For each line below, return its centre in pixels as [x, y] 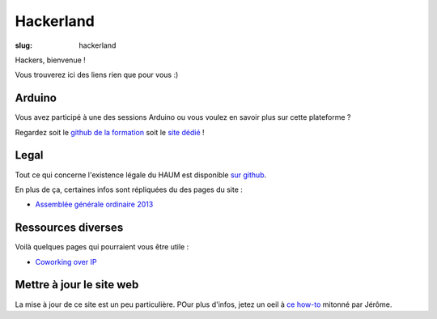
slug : [23, 45]
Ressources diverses [69, 228]
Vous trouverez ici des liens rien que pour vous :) [97, 75]
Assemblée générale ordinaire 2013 [94, 204]
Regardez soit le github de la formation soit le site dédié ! [110, 132]
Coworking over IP [66, 262]
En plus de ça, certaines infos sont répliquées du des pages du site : [129, 189]
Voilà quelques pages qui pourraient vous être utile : [102, 247]
